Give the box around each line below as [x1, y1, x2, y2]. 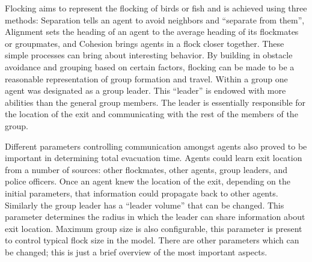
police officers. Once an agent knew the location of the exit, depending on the [5, 175, 290, 187]
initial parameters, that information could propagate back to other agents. [5, 186, 278, 199]
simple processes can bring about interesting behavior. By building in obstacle [5, 49, 293, 61]
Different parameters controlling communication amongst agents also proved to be [5, 139, 307, 152]
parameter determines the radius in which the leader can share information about [5, 210, 305, 223]
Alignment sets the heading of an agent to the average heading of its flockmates [5, 25, 299, 38]
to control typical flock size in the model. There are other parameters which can [5, 234, 299, 246]
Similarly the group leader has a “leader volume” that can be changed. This [5, 198, 284, 211]
